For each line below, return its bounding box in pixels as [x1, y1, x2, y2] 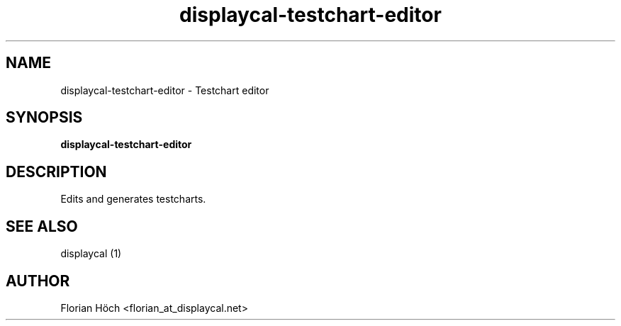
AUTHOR [6, 271, 70, 290]
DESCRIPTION [6, 162, 107, 181]
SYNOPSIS [6, 108, 83, 127]
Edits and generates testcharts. [60, 193, 206, 206]
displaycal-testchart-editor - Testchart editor [60, 84, 269, 96]
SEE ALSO [6, 217, 78, 235]
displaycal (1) [60, 247, 122, 260]
